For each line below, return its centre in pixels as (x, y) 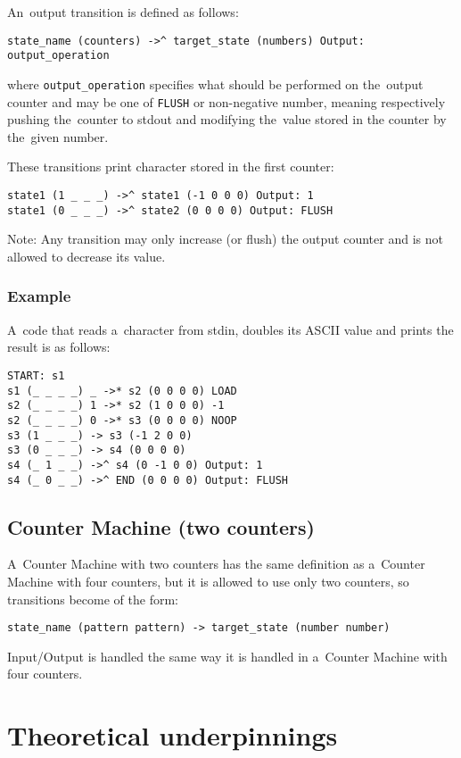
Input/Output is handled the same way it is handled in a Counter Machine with (227, 656)
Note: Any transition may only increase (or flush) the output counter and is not (225, 239)
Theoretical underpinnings (173, 735)
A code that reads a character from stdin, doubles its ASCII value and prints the (230, 329)
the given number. (58, 136)
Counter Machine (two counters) (161, 526)
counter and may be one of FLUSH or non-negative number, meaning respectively (226, 101)
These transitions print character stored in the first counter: (171, 167)
